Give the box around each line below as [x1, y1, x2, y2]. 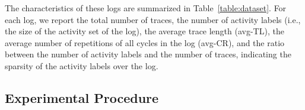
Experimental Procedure [5, 88, 159, 106]
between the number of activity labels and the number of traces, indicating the [5, 48, 291, 60]
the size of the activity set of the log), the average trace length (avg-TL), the [5, 25, 284, 37]
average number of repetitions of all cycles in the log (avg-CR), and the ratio [5, 36, 285, 48]
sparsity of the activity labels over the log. [5, 59, 158, 72]
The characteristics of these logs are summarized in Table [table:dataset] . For [5, 2, 287, 14]
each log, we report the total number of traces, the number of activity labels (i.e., [5, 13, 301, 25]
